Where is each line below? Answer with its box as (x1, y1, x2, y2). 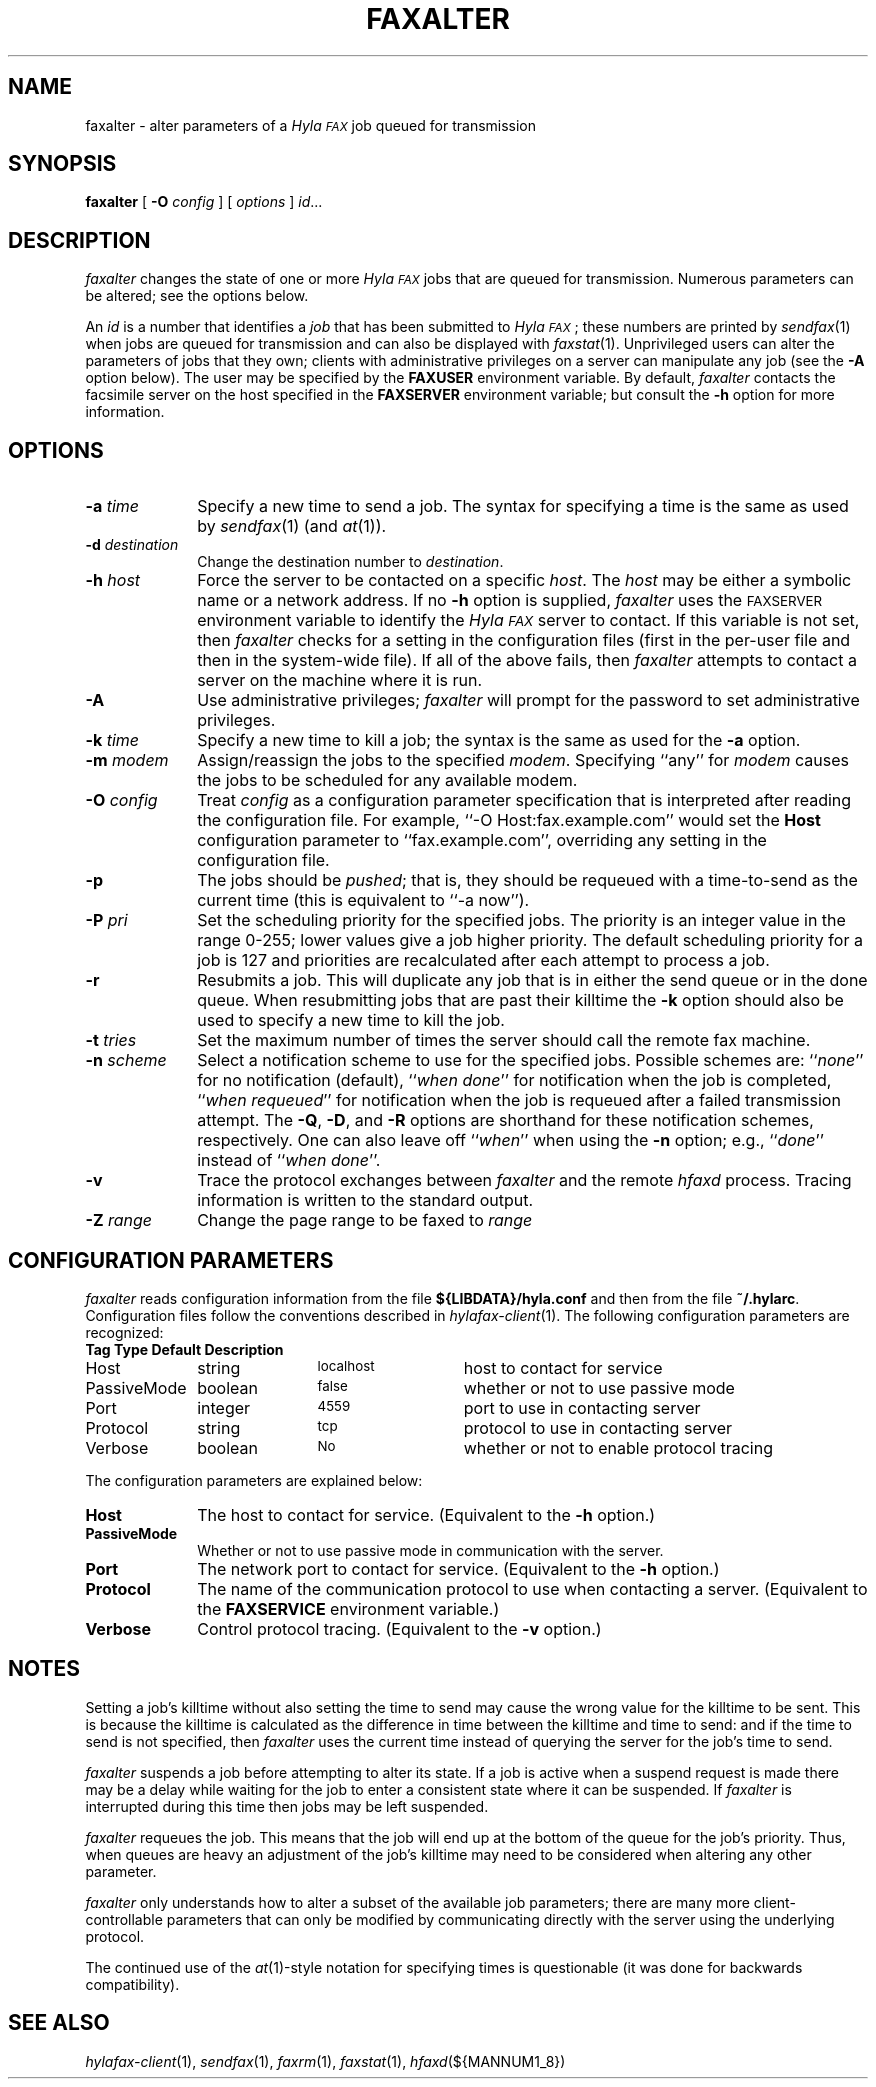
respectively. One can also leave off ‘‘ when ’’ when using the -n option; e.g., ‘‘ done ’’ (197, 1130, 824, 1151)
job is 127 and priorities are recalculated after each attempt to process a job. (197, 950, 770, 971)
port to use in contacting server (463, 1397, 701, 1418)
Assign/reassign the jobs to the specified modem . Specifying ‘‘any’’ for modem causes (197, 750, 850, 771)
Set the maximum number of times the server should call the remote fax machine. (197, 1030, 811, 1051)
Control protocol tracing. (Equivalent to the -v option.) (197, 1618, 602, 1639)
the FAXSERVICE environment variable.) (197, 1598, 500, 1619)
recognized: (85, 1323, 164, 1341)
